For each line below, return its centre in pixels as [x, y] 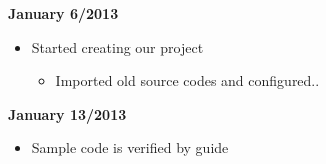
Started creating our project [117, 46]
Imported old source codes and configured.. [187, 80]
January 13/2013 [67, 113]
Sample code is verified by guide [130, 147]
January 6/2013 [63, 13]
